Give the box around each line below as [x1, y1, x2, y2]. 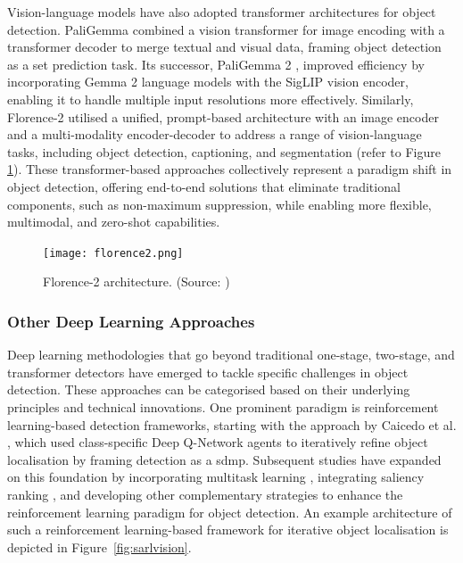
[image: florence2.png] [43, 246, 184, 260]
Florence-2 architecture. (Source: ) [43, 272, 230, 291]
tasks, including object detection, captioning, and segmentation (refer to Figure [7, 142, 441, 161]
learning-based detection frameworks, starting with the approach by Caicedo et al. [7, 415, 457, 434]
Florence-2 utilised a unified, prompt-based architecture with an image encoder [7, 107, 439, 126]
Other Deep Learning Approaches [7, 310, 255, 332]
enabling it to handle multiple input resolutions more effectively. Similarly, [7, 89, 414, 108]
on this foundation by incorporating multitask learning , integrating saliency [7, 468, 425, 486]
